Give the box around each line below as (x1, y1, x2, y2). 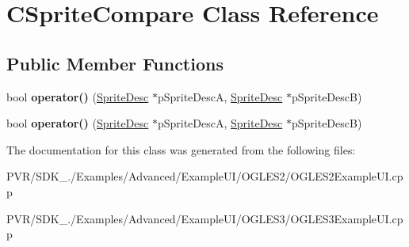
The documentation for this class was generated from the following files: (6, 141, 356, 158)
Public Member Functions (6, 51, 224, 75)
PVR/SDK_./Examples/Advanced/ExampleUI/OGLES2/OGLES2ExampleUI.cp (6, 168, 403, 184)
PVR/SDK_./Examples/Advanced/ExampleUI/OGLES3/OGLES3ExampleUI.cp (6, 210, 403, 226)
